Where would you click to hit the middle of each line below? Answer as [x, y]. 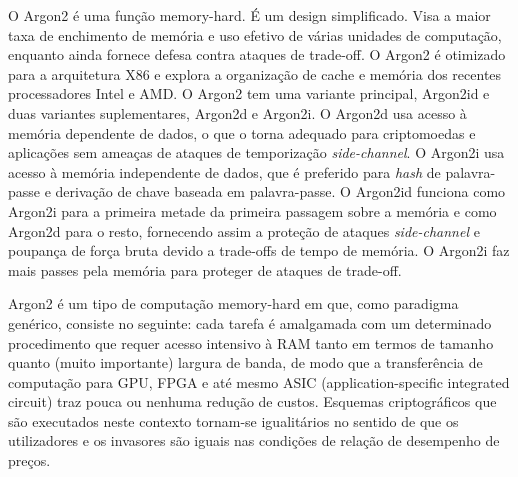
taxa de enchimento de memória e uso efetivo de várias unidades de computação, [255, 34]
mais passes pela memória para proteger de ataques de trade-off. [205, 269]
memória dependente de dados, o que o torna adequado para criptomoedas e [242, 132]
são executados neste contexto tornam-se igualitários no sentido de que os [233, 420]
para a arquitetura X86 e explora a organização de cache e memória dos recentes [255, 73]
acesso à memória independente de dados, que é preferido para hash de [224, 171]
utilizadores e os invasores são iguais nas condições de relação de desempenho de [254, 440]
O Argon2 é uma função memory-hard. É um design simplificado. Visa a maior [249, 15]
